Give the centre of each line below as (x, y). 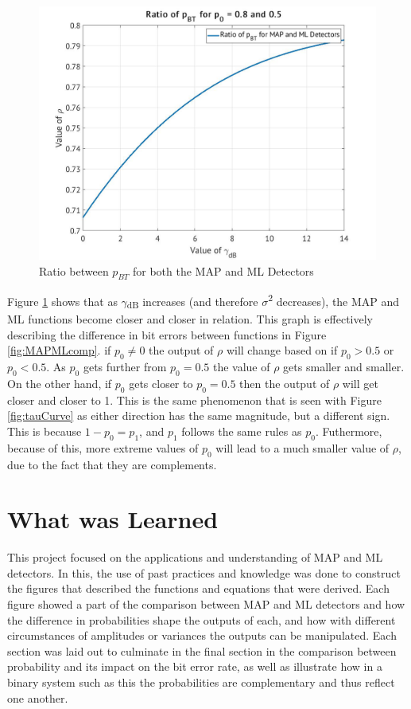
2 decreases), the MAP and (334, 300)
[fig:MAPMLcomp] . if (59, 350)
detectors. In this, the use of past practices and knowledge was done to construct (204, 572)
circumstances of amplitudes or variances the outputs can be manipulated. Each (202, 635)
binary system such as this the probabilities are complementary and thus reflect (201, 682)
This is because (45, 431)
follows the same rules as (242, 431)
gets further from (125, 367)
